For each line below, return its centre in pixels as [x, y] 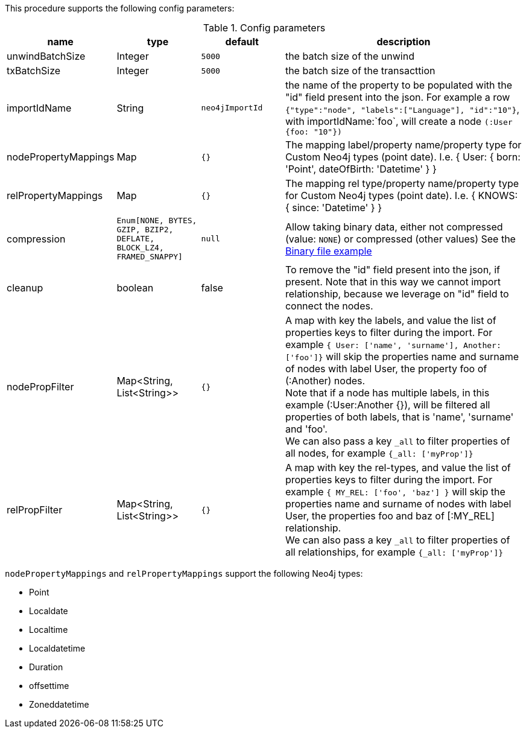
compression [36, 239]
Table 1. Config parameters [264, 28]
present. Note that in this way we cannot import [393, 282]
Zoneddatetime [59, 704]
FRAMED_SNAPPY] [150, 257]
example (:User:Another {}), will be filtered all [388, 405]
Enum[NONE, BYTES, [157, 221]
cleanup [25, 288]
